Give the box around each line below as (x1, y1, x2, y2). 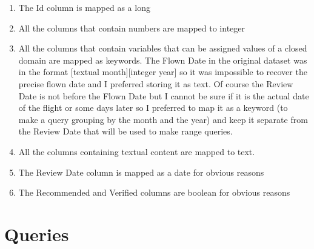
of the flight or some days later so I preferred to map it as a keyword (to (18, 101, 288, 114)
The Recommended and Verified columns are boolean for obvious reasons (18, 186, 290, 199)
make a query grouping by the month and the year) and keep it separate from (18, 113, 308, 125)
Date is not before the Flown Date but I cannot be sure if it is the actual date (18, 89, 309, 102)
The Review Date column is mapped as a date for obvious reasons (18, 165, 264, 178)
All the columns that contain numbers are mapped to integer (18, 21, 246, 34)
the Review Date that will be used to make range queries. (18, 125, 233, 138)
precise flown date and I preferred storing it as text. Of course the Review (18, 77, 293, 90)
